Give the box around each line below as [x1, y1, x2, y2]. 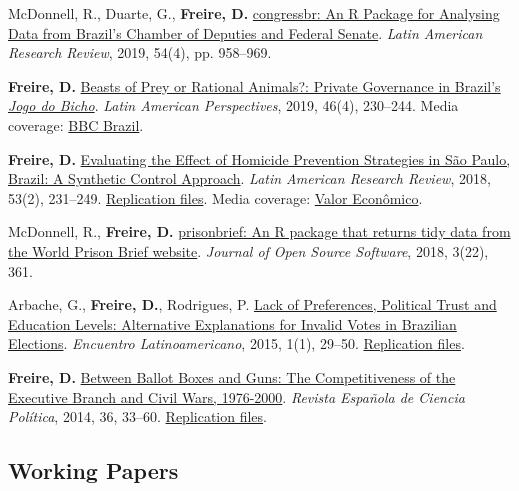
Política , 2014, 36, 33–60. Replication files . [8, 406, 267, 427]
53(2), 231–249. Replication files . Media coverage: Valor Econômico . [8, 187, 423, 208]
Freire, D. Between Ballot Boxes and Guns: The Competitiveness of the [8, 366, 456, 387]
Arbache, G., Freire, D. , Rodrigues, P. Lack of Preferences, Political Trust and [8, 294, 497, 315]
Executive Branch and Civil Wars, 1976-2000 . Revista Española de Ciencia [8, 386, 465, 407]
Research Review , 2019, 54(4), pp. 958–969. [8, 42, 272, 63]
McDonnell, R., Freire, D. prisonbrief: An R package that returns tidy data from [8, 221, 511, 242]
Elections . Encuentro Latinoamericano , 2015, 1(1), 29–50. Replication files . [8, 333, 465, 354]
